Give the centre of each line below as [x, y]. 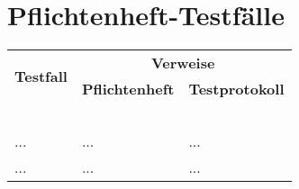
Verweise [183, 63]
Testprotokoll [236, 89]
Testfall [41, 76]
